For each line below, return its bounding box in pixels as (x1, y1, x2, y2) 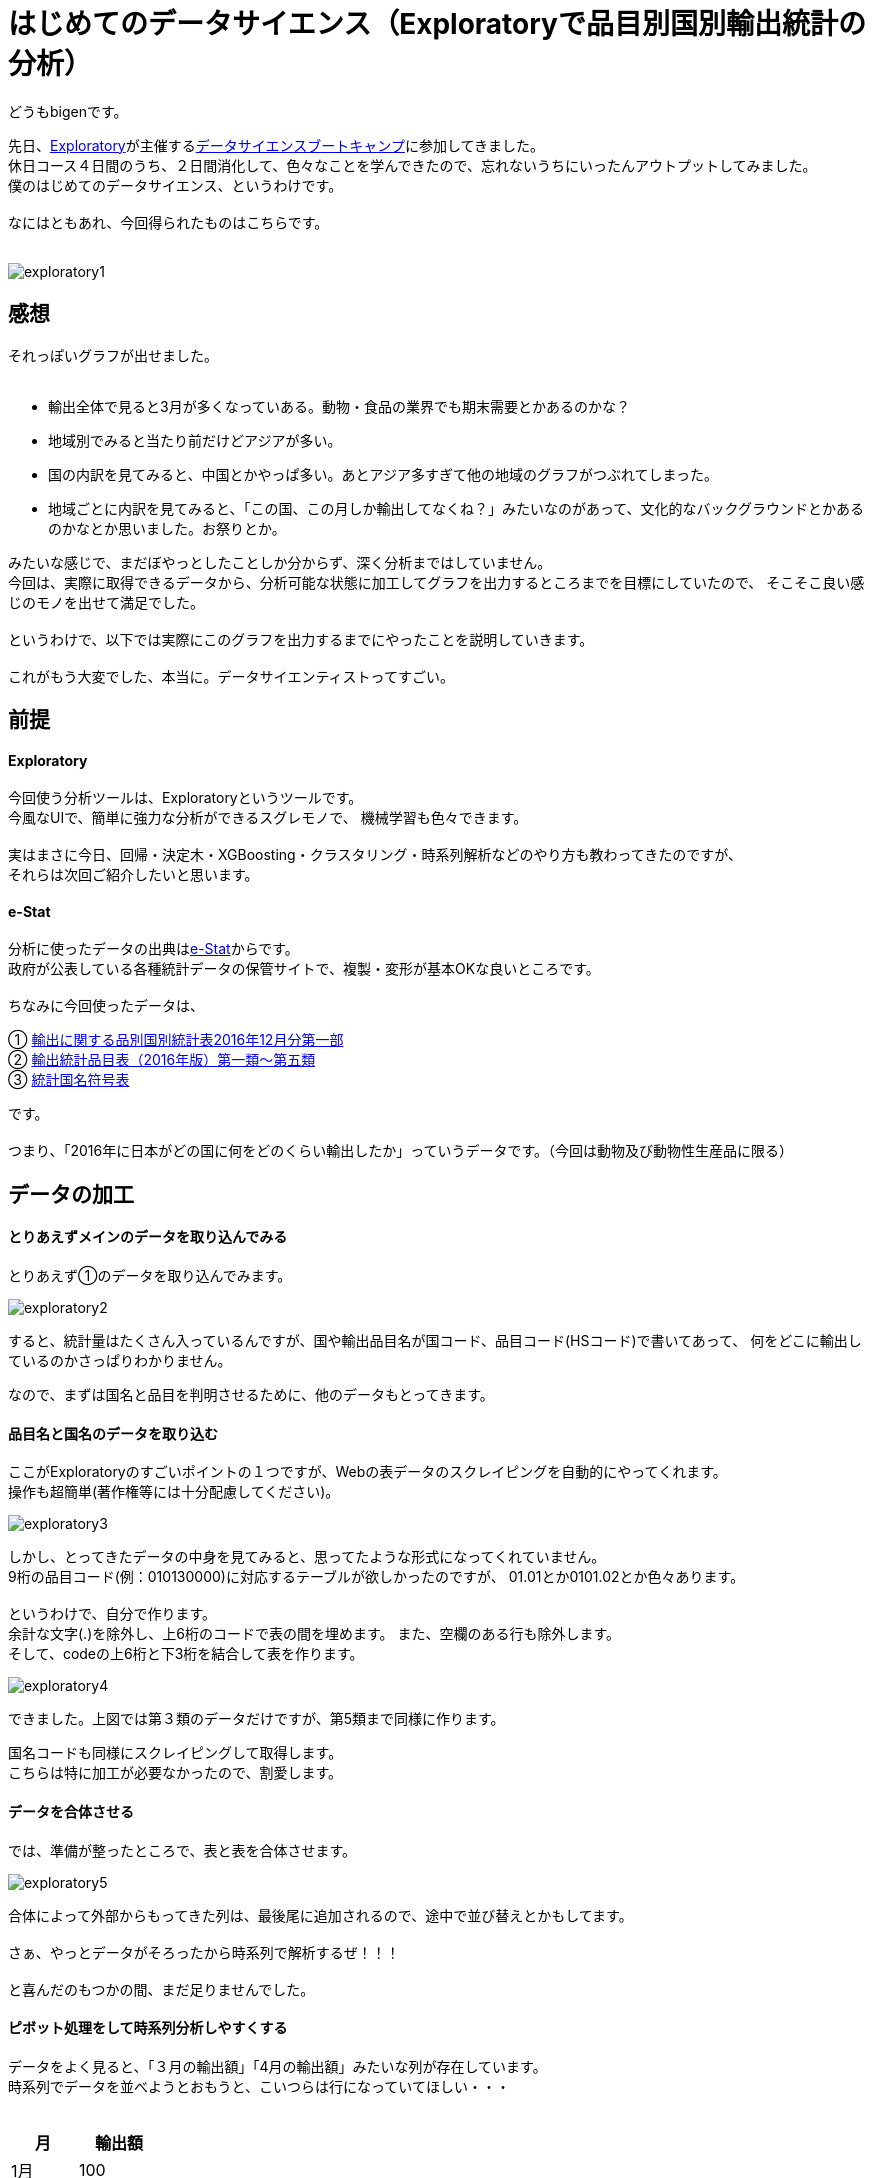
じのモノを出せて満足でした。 (8, 593, 204, 611)
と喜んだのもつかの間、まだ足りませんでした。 (8, 1980, 315, 1998)
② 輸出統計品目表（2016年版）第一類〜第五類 (8, 1051, 316, 1069)
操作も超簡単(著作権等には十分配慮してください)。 (8, 1483, 340, 1501)
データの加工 (8, 1181, 134, 1207)
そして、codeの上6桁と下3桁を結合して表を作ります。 (8, 1645, 364, 1663)
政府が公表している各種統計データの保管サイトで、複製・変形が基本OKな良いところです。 (8, 960, 600, 978)
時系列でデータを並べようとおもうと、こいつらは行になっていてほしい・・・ (8, 2077, 510, 2095)
